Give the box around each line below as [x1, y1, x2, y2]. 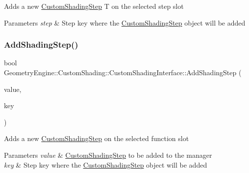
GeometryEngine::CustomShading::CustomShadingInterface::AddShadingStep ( [4, 67, 242, 77]
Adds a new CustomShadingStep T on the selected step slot [4, 1, 184, 11]
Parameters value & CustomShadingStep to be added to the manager [4, 149, 212, 160]
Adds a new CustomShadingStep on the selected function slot [4, 133, 189, 144]
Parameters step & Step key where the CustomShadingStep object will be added [4, 17, 246, 28]
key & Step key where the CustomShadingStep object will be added [4, 159, 207, 170]
